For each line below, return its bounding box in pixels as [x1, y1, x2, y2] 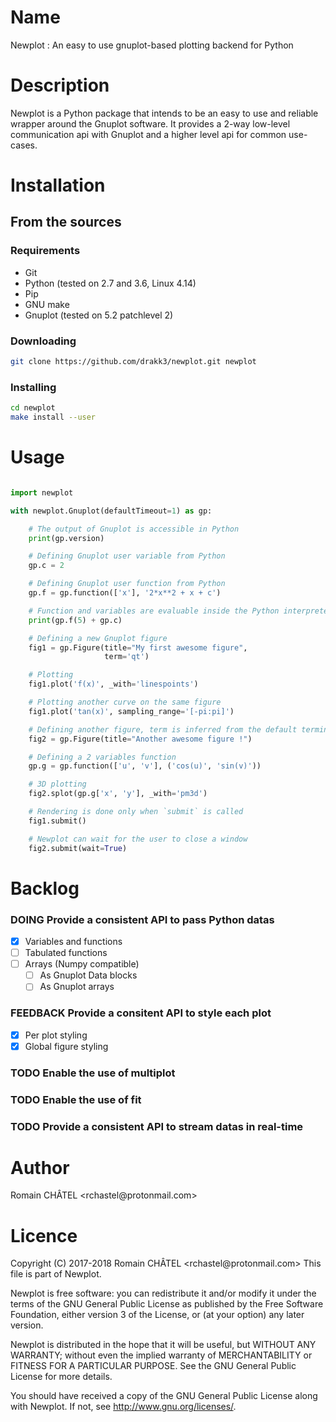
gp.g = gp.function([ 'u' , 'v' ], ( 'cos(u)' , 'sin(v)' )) [28, 761, 262, 771]
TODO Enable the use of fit [10, 1092, 142, 1106]
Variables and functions [24, 936, 123, 948]
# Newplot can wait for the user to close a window [28, 834, 248, 844]
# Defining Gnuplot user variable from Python [28, 551, 226, 561]
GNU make [24, 298, 70, 310]
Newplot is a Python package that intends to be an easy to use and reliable [10, 107, 319, 119]
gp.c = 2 [28, 561, 65, 571]
